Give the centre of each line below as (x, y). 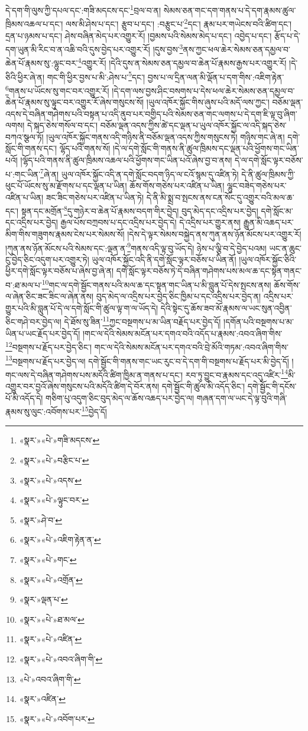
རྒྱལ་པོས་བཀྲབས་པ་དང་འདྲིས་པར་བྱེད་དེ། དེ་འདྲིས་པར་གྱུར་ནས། (151, 222)
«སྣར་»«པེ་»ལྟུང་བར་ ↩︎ (54, 500)
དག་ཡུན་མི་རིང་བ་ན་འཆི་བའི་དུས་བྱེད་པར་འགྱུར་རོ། (78, 49)
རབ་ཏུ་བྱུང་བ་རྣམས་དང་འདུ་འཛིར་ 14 (236, 373)
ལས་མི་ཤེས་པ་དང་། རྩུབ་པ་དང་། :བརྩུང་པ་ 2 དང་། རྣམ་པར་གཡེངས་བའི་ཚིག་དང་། (179, 23)
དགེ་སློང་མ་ (277, 210)
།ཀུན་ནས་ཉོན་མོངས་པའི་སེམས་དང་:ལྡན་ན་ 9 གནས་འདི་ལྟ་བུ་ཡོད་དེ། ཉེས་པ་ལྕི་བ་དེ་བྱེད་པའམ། (136, 247)
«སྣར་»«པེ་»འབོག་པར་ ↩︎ (57, 718)
